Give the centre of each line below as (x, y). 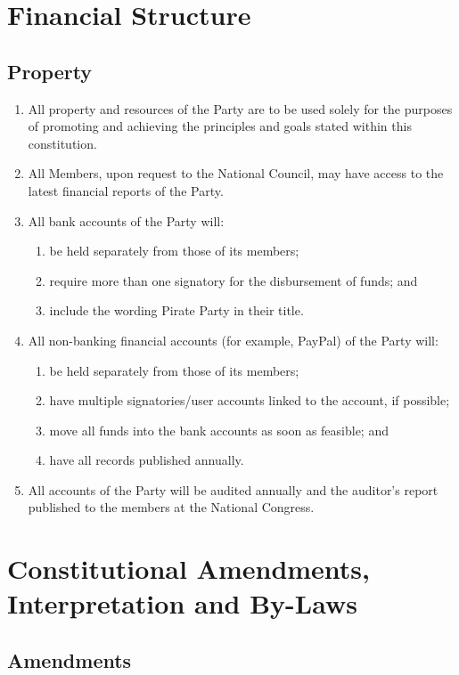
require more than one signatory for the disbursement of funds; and (234, 280)
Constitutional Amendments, (189, 569)
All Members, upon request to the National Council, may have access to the (236, 173)
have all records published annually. (147, 460)
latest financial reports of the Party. (126, 190)
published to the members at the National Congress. (171, 507)
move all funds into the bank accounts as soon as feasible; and (219, 430)
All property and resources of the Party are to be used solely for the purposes (240, 108)
